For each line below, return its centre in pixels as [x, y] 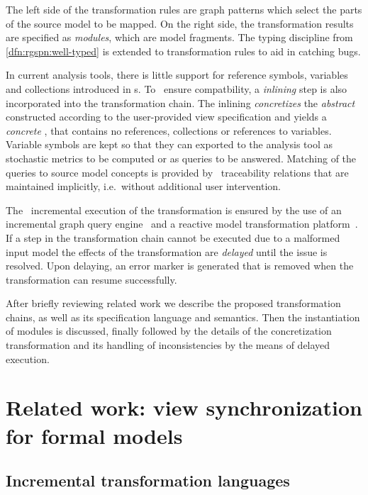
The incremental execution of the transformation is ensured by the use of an [174, 210]
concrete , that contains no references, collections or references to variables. [169, 130]
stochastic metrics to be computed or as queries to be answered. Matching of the [181, 158]
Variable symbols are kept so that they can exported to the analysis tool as [169, 144]
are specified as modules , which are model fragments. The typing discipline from [179, 37]
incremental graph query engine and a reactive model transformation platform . [182, 224]
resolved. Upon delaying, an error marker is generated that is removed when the [180, 266]
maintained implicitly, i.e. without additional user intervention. [143, 186]
